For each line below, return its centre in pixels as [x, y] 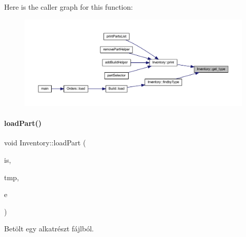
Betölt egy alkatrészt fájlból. [49, 229]
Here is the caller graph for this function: [69, 7]
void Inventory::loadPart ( [45, 143]
